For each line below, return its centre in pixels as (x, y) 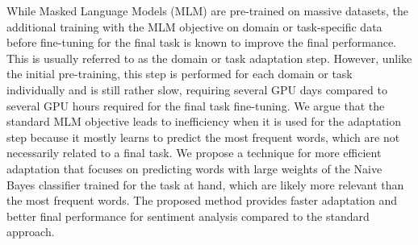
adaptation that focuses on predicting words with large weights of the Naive (194, 168)
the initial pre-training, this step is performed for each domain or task (180, 74)
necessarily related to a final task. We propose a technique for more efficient (194, 153)
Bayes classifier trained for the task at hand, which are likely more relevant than (205, 184)
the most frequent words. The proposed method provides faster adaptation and (202, 200)
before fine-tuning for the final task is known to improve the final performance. (201, 42)
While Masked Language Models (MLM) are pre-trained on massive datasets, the (207, 10)
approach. (31, 232)
